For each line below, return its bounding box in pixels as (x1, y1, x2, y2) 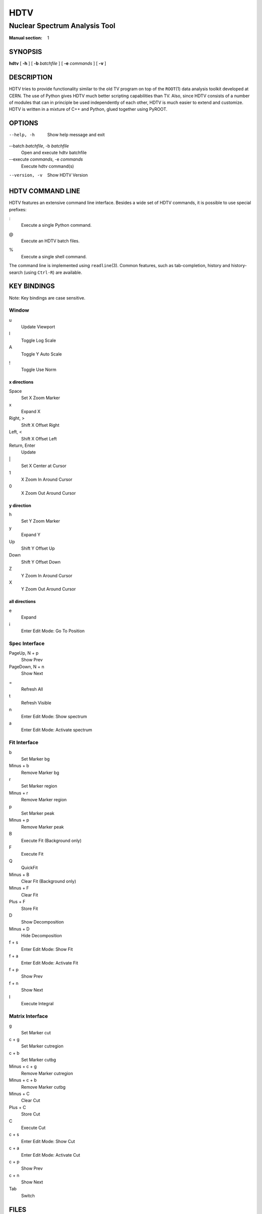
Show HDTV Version (47, 172, 88, 178)
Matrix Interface (9, 1012, 48, 1019)
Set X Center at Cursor (21, 463, 66, 469)
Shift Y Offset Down (21, 559, 61, 565)
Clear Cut (21, 1097, 41, 1103)
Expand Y (21, 532, 41, 538)
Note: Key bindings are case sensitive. (9, 295, 86, 301)
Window (9, 307, 29, 314)
